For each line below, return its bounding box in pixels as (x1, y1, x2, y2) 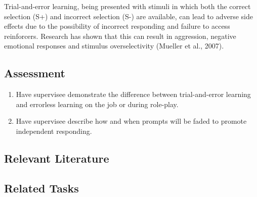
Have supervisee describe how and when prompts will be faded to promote (16, 116, 247, 126)
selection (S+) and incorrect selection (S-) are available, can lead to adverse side (4, 11, 253, 21)
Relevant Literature (4, 150, 109, 166)
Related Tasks (4, 180, 79, 195)
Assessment (4, 65, 65, 81)
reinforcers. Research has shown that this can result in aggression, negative (4, 30, 236, 41)
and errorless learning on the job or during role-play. (16, 98, 179, 109)
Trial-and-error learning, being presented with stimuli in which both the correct (4, 1, 251, 11)
